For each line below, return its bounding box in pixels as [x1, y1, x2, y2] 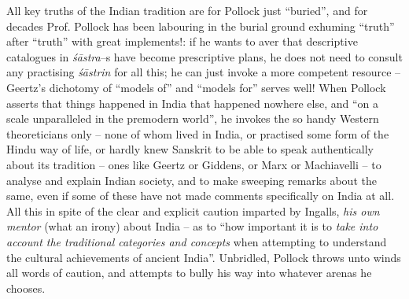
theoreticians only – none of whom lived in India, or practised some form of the [6, 125, 389, 142]
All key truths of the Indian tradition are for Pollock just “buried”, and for [6, 2, 368, 18]
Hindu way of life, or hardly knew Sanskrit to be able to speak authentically [6, 141, 374, 157]
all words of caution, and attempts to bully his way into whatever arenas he [6, 264, 372, 281]
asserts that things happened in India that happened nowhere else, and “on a [6, 94, 378, 111]
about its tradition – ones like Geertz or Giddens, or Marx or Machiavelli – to [6, 156, 381, 172]
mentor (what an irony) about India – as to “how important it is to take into [6, 218, 378, 234]
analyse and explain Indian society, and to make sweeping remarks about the [6, 172, 377, 188]
